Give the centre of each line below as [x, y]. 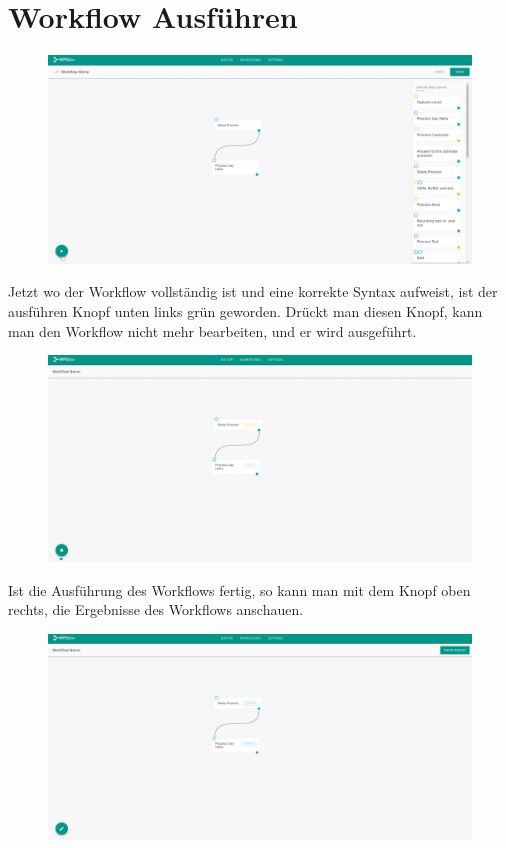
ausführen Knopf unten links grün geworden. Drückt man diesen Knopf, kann [245, 311]
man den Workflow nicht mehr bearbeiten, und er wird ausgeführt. [212, 330]
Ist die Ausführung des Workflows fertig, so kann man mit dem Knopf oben [239, 589]
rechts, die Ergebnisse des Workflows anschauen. [156, 609]
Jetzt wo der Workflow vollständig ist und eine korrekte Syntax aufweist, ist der [253, 291]
